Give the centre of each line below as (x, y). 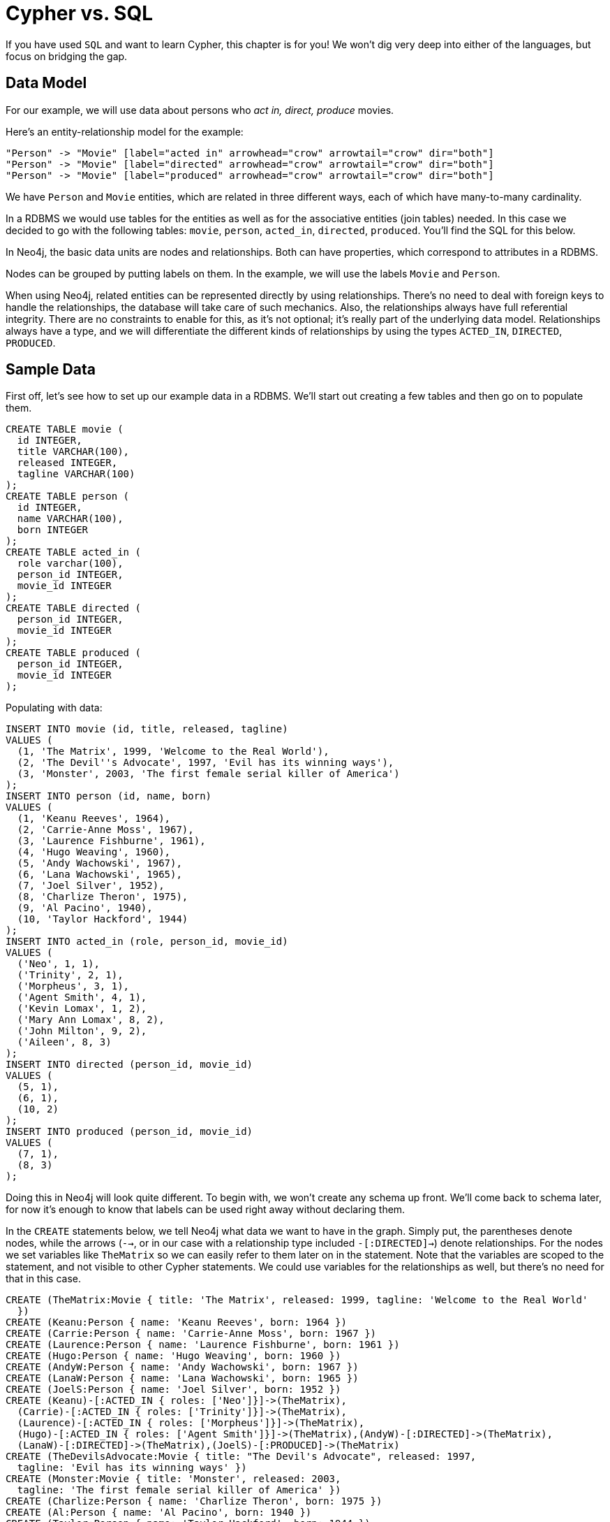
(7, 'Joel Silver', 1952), (91, 886)
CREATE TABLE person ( (68, 497)
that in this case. (43, 1279)
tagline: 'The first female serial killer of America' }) (179, 1490)
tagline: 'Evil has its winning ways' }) (132, 1468)
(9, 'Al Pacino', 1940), (85, 908)
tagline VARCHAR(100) (76, 474)
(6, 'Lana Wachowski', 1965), (99, 875)
